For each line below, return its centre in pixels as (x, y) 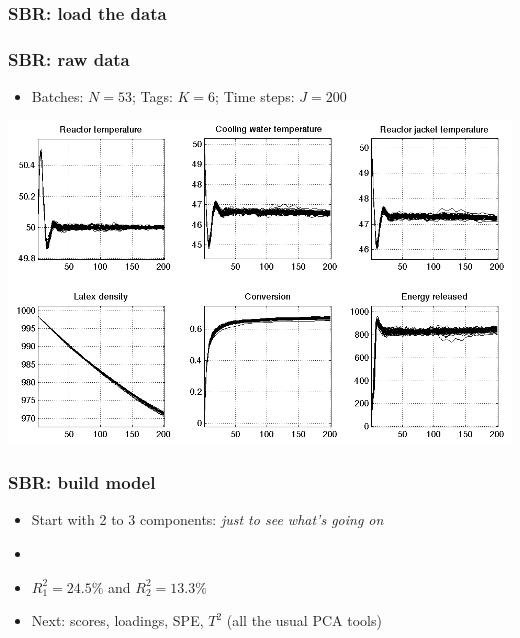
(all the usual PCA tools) (304, 620)
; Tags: (152, 96)
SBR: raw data (69, 58)
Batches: (57, 96)
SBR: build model (82, 482)
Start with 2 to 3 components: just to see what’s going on (207, 519)
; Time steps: (255, 96)
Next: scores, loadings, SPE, (117, 620)
